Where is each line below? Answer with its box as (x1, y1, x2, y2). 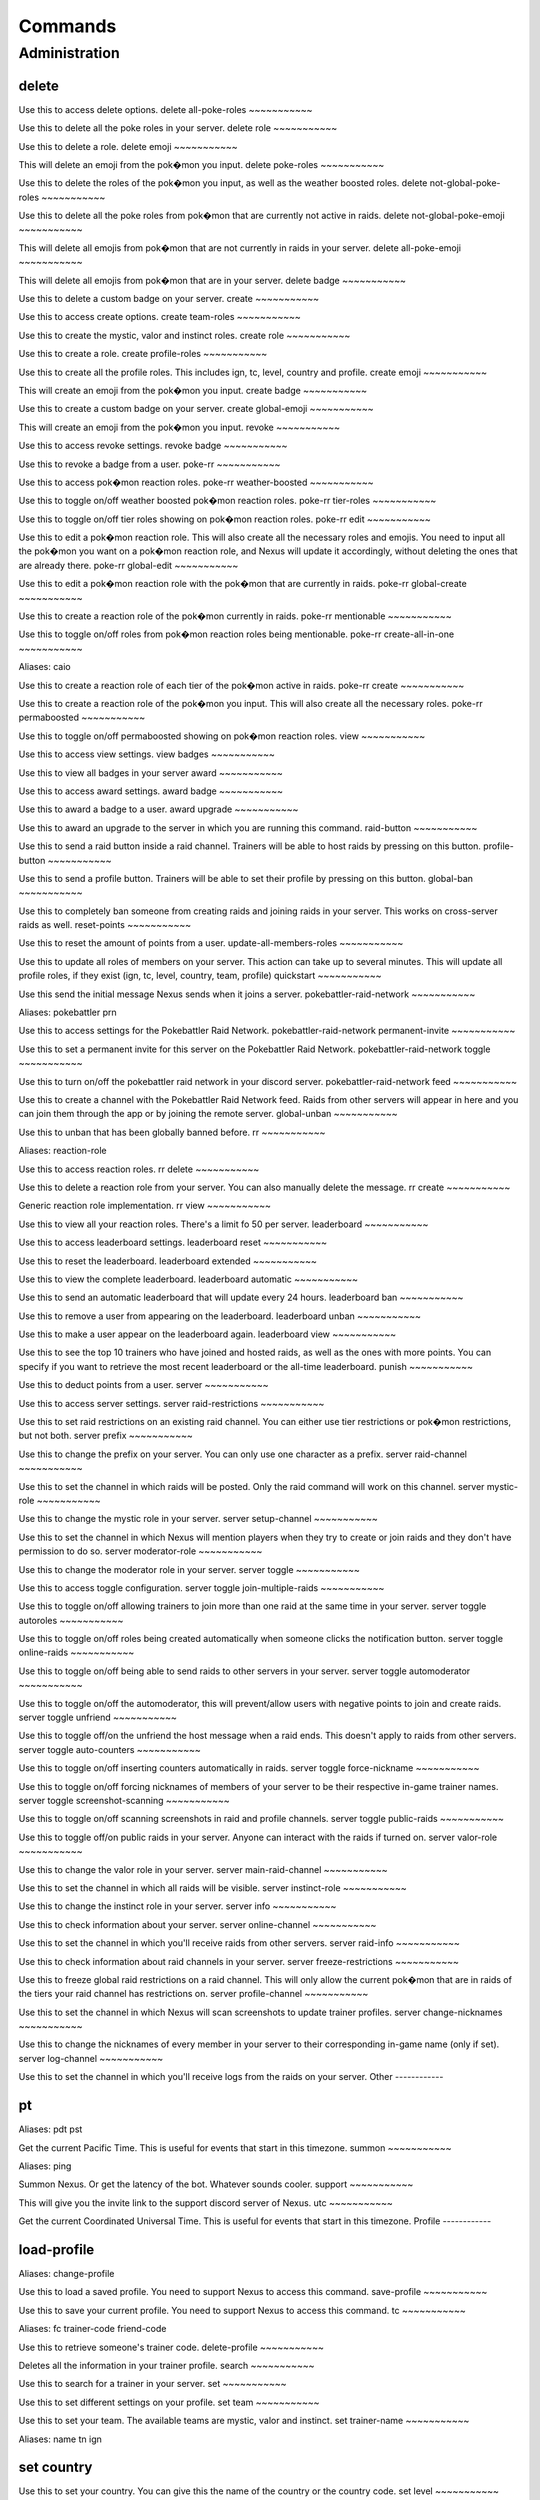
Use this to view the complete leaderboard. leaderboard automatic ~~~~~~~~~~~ (18, 1273, 359, 1285)
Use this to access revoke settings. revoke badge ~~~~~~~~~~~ (18, 440, 288, 452)
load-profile (18, 2241, 95, 2258)
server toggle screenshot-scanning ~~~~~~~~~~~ (18, 1795, 230, 1806)
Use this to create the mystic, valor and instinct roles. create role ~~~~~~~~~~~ (18, 329, 351, 341)
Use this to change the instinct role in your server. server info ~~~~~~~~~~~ (18, 1900, 337, 1912)
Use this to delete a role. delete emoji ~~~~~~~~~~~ (18, 140, 239, 152)
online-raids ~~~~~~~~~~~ (18, 1646, 135, 1659)
